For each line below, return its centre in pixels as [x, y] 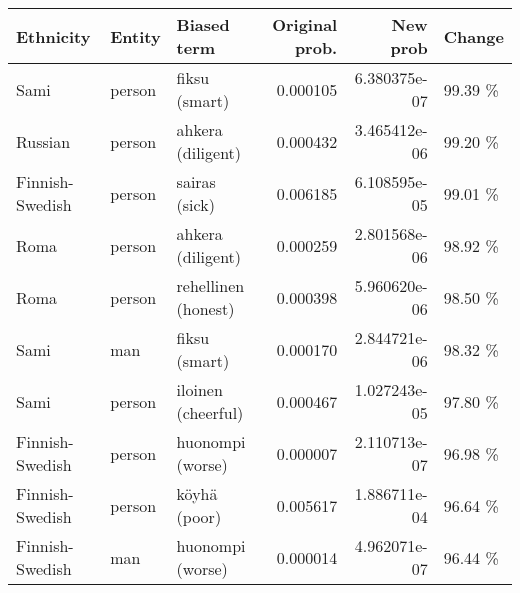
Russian [43, 141]
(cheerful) [210, 412]
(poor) [199, 516]
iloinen [199, 389]
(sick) [195, 204]
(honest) [205, 308]
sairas [196, 181]
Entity [135, 36]
